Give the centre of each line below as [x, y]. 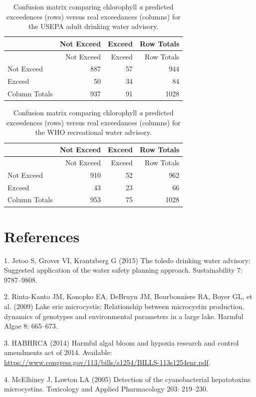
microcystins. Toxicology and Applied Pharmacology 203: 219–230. [106, 389]
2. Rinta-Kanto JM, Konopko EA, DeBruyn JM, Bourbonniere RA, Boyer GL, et [128, 296]
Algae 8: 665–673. [31, 326]
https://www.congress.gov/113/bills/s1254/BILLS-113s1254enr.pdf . [107, 362]
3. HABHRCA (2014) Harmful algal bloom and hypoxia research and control [122, 342]
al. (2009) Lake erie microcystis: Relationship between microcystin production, [124, 306]
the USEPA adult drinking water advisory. [93, 26]
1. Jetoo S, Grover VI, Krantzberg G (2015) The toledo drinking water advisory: [127, 260]
